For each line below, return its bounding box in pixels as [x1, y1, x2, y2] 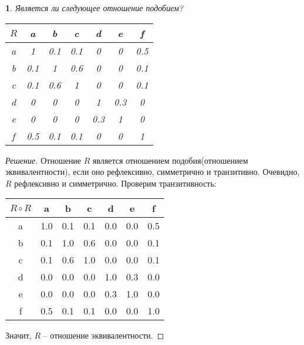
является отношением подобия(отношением [93, 154, 248, 166]
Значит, [5, 329, 32, 341]
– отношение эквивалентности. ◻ [43, 329, 164, 341]
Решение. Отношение [5, 154, 82, 166]
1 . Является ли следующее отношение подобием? [5, 2, 184, 13]
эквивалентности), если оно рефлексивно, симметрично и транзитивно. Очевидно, [5, 165, 300, 178]
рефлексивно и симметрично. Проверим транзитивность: [14, 177, 217, 189]
